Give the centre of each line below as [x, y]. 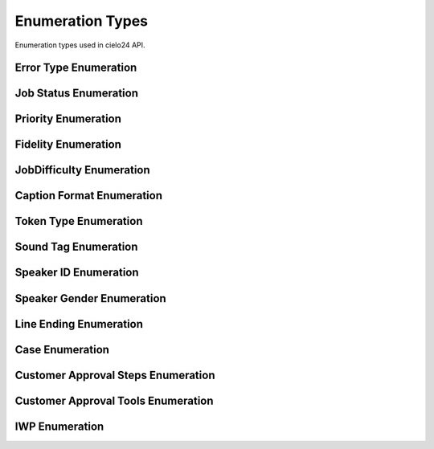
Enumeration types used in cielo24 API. [80, 45]
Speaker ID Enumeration [77, 273]
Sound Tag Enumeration [76, 247]
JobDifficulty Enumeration [82, 170]
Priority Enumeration [68, 119]
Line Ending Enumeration [79, 324]
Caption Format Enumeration [88, 196]
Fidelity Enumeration [68, 145]
